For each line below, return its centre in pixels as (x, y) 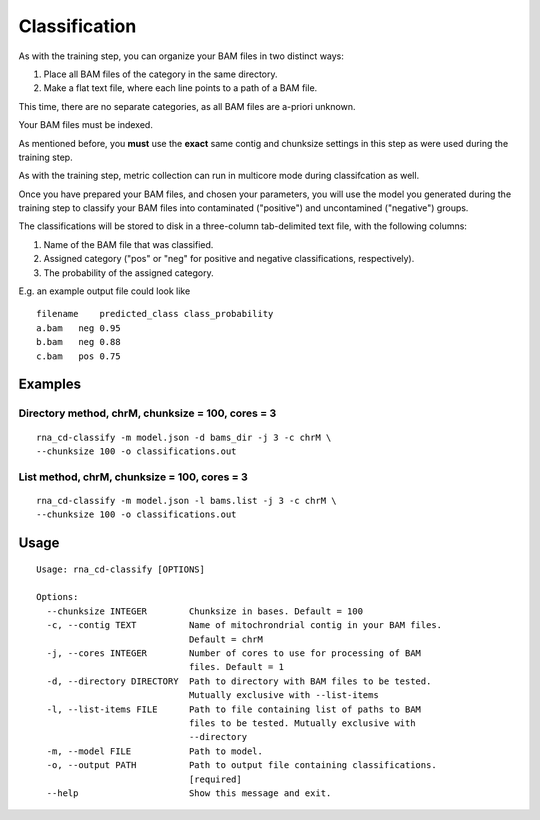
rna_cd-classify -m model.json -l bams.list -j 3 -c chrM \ (186, 500)
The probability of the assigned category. (128, 272)
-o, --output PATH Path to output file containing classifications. (241, 765)
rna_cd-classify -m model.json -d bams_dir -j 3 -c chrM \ (184, 437)
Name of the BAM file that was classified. (128, 244)
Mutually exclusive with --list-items (283, 695)
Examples (50, 384)
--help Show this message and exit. (189, 793)
